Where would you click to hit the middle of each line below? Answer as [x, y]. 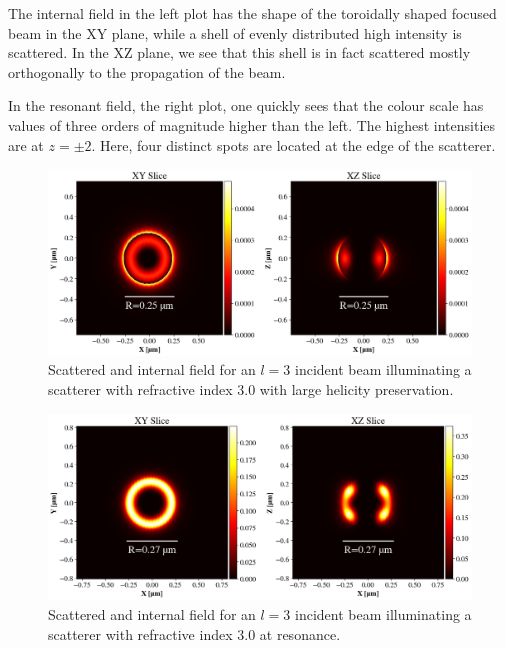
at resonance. [300, 633]
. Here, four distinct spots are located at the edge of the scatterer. [293, 144]
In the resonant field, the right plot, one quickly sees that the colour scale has [246, 105]
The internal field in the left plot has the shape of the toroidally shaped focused [252, 13]
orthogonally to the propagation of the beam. [147, 71]
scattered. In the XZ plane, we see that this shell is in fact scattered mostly [239, 52]
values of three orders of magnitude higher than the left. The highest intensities [252, 124]
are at [26, 144]
